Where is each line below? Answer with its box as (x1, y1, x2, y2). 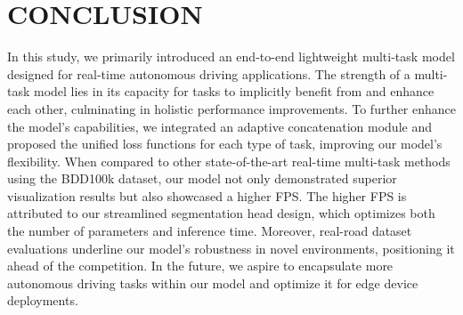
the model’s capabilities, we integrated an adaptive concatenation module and (7, 117, 432, 135)
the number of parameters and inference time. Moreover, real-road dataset (7, 222, 412, 240)
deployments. (7, 291, 78, 310)
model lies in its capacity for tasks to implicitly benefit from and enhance (34, 82, 435, 101)
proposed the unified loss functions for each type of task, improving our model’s (7, 134, 443, 153)
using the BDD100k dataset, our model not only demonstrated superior (7, 169, 397, 188)
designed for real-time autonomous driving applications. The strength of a (7, 64, 410, 83)
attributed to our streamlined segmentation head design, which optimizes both (7, 204, 435, 222)
